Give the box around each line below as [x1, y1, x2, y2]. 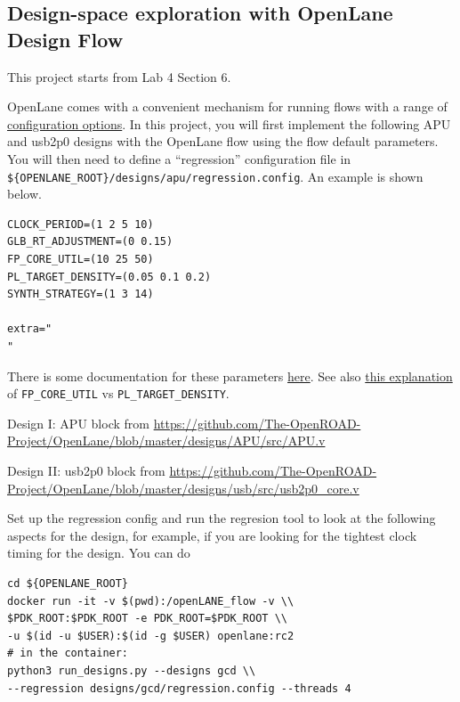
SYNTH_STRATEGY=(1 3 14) [7, 288, 154, 301]
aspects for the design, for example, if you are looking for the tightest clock [7, 526, 417, 544]
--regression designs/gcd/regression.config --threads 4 [7, 682, 351, 695]
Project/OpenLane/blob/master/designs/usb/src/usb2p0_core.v [7, 478, 359, 497]
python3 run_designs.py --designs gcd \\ [7, 664, 256, 677]
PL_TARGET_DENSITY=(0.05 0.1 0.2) [7, 270, 212, 283]
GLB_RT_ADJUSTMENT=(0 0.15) [7, 235, 174, 249]
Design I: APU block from [7, 413, 149, 432]
